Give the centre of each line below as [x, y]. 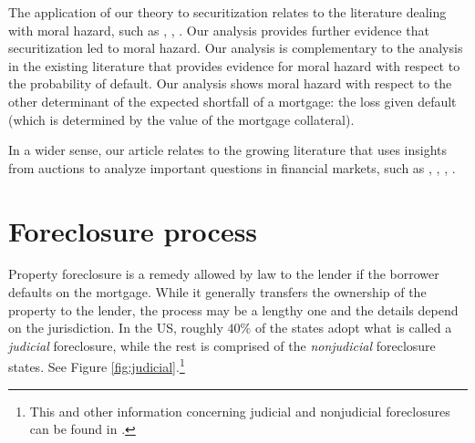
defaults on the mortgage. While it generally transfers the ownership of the [217, 292]
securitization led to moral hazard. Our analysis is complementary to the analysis [236, 48]
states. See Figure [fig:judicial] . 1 [97, 366]
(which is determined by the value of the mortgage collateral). [181, 119]
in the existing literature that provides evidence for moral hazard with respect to [234, 65]
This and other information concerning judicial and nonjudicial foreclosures [240, 411]
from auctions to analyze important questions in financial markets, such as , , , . [232, 167]
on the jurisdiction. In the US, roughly [116, 328]
